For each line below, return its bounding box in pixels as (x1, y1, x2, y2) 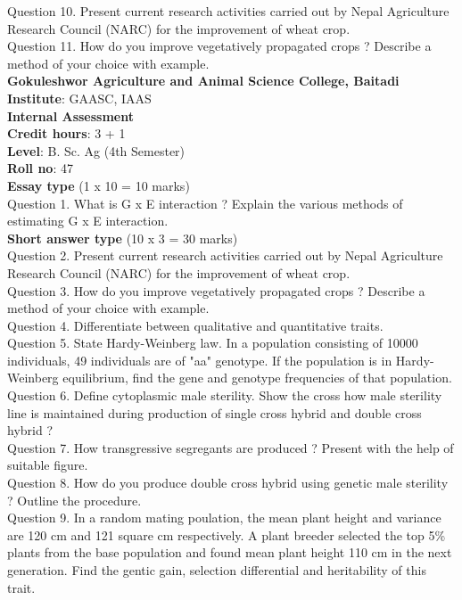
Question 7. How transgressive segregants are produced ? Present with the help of (7, 438, 454, 456)
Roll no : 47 (7, 159, 73, 177)
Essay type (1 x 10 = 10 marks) (7, 176, 190, 194)
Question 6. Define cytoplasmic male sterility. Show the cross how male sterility (7, 386, 442, 405)
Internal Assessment (7, 106, 134, 125)
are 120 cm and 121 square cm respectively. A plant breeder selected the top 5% (7, 525, 446, 544)
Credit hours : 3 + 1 (7, 124, 126, 143)
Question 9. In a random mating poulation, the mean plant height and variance (7, 508, 441, 527)
